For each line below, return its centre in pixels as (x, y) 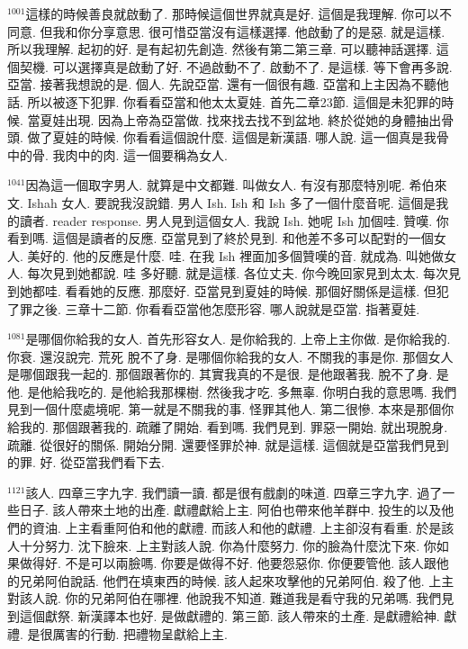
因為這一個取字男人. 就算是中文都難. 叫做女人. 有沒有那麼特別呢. (215, 185)
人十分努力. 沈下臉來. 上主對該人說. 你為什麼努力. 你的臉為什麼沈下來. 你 (222, 545)
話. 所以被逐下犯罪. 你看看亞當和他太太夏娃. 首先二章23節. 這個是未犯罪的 (225, 101)
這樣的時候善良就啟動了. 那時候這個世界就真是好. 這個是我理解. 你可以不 (239, 14)
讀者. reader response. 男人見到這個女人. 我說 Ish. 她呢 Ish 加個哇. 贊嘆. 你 (234, 220)
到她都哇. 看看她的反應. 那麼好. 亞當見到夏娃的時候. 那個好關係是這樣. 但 (222, 290)
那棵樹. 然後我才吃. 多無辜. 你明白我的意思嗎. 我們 (309, 391)
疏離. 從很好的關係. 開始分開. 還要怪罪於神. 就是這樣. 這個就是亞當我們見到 (228, 444)
